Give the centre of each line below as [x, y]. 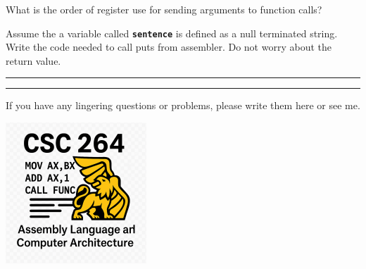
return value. [33, 60]
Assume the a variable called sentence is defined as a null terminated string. [172, 33]
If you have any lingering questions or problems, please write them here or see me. [183, 105]
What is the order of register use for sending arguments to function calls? [164, 9]
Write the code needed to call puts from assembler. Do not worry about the [169, 47]
